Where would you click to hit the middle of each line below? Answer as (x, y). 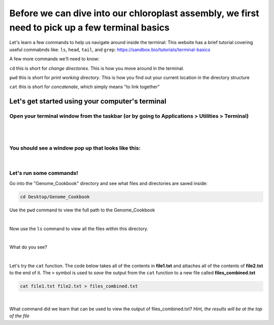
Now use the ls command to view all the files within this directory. (79, 229)
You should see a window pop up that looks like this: (75, 148)
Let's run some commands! (44, 173)
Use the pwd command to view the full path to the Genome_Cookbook (82, 210)
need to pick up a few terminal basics (90, 27)
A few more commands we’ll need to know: (55, 59)
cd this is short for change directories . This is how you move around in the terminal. (97, 68)
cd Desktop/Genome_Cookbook (55, 197)
